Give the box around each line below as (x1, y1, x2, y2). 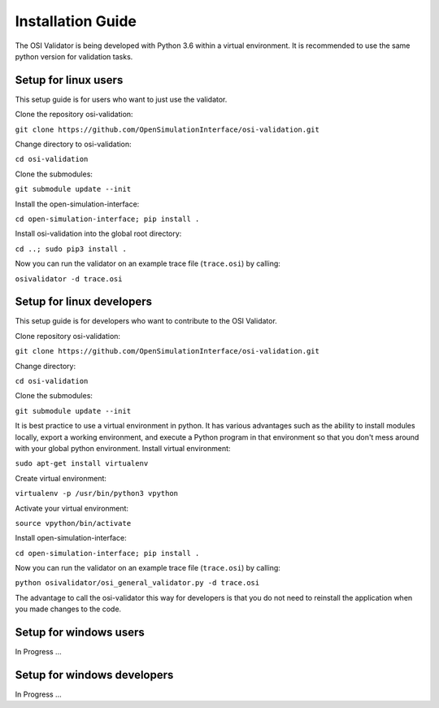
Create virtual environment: (15, 473, 107, 483)
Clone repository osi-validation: (15, 331, 121, 341)
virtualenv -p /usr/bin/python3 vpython (15, 489, 179, 498)
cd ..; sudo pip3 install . (15, 244, 128, 254)
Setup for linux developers (15, 295, 152, 309)
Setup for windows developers (15, 667, 174, 682)
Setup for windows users (15, 626, 146, 640)
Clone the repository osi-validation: (15, 110, 133, 119)
